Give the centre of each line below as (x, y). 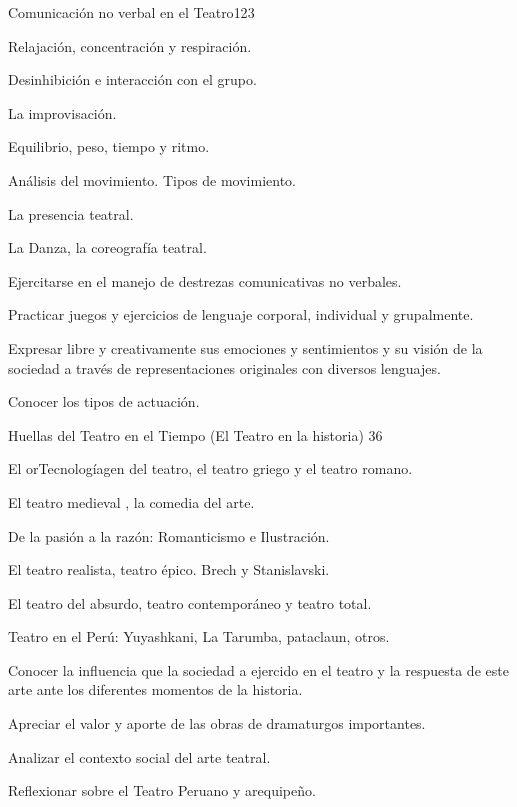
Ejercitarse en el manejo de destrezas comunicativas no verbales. (205, 280)
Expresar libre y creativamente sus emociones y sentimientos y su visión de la (245, 347)
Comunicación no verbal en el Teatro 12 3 (131, 12)
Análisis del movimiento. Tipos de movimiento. (152, 179)
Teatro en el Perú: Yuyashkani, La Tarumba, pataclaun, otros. (199, 636)
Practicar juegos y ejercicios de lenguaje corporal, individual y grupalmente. (241, 314)
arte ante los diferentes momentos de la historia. (155, 689)
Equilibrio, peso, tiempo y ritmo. (109, 146)
